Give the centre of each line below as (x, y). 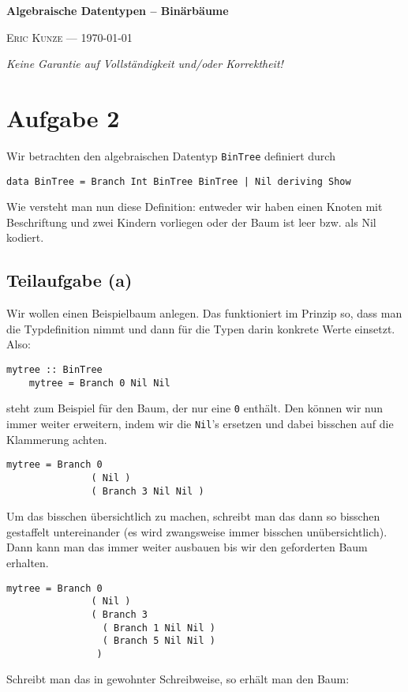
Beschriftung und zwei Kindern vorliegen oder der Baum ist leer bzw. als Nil (191, 222)
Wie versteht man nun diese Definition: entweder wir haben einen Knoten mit (195, 207)
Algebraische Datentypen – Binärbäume (118, 10)
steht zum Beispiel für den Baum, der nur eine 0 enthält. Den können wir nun (195, 408)
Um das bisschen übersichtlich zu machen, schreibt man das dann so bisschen (193, 516)
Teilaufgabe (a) (69, 280)
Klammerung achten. (57, 439)
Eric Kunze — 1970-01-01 (69, 37)
